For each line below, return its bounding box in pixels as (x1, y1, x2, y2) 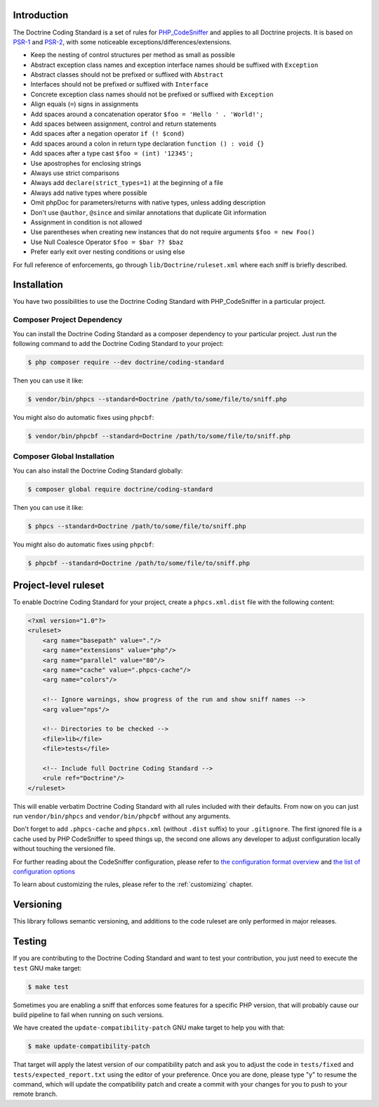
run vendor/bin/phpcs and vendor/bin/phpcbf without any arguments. (13, 812, 231, 821)
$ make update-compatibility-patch (27, 1042, 150, 1051)
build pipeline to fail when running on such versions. (13, 1010, 164, 1019)
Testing (13, 935, 47, 947)
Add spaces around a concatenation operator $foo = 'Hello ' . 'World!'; (30, 110, 264, 118)
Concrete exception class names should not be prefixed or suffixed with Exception (30, 90, 274, 98)
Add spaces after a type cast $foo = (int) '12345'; (30, 149, 194, 158)
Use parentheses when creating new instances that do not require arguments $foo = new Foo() (30, 228, 315, 236)
